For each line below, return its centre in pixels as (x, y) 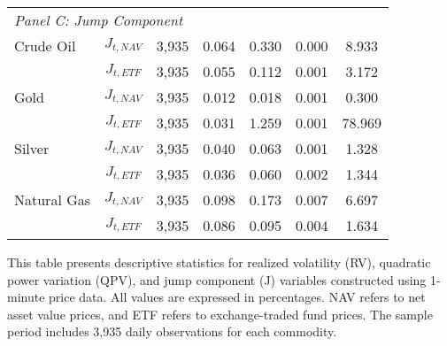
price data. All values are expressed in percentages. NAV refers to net (237, 297)
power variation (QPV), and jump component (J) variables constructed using (217, 279)
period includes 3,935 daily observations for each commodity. (172, 331)
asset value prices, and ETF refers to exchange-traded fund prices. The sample (220, 314)
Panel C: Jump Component (99, 20)
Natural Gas (53, 200)
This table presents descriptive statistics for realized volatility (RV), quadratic (219, 262)
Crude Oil (45, 46)
